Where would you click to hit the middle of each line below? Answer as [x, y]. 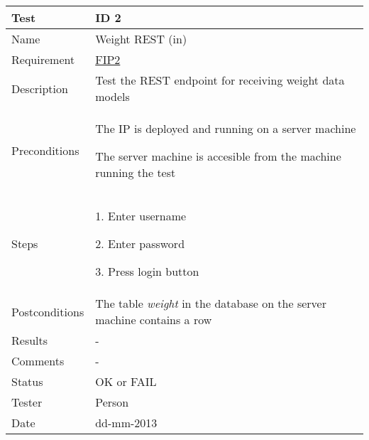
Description [40, 88]
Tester [27, 402]
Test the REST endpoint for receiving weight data [220, 80]
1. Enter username [141, 216]
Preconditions [45, 150]
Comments [38, 361]
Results [30, 340]
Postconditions [48, 311]
